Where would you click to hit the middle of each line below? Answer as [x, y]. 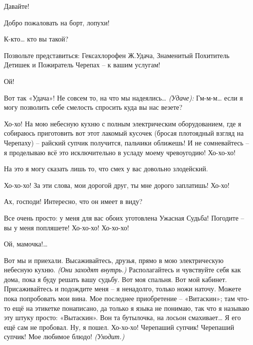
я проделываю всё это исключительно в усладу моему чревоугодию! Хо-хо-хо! [120, 152]
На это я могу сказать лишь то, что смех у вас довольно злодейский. [106, 169]
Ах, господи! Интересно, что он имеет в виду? [73, 201]
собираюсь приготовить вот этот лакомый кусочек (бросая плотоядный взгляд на [124, 133]
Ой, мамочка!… [26, 244]
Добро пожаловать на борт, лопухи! [57, 22]
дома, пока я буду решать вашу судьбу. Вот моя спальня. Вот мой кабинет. [116, 279]
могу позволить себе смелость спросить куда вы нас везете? [93, 107]
